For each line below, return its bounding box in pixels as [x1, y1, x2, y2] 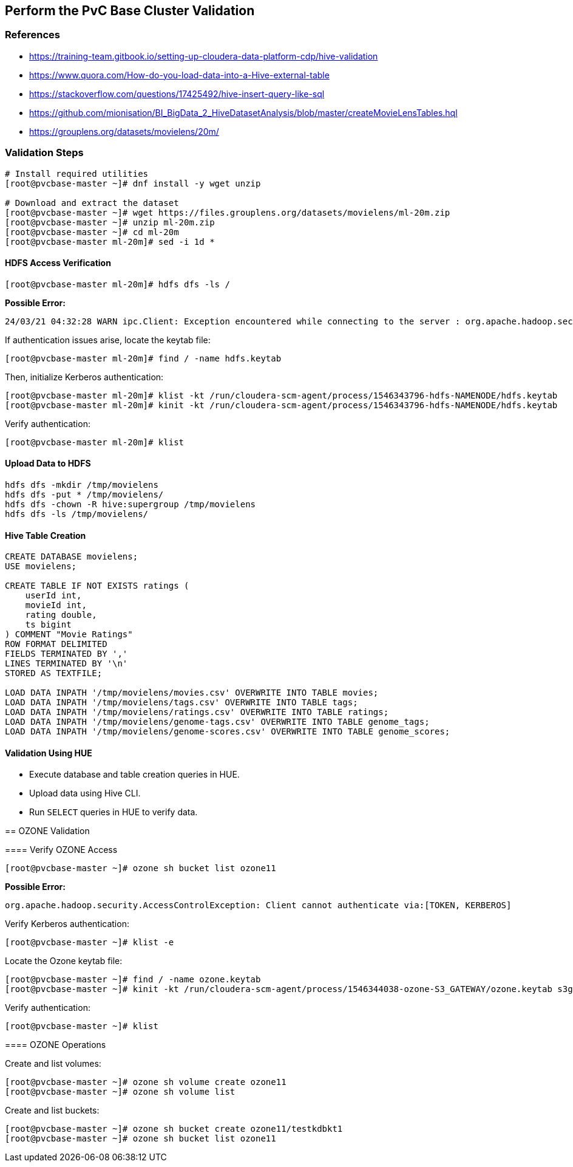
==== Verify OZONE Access [5, 844, 118, 855]
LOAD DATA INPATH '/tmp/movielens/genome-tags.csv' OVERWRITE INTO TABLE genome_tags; [5, 717, 430, 727]
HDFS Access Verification [5, 258, 111, 269]
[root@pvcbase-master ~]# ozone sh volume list [5, 1087, 236, 1097]
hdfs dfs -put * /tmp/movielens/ [5, 489, 164, 499]
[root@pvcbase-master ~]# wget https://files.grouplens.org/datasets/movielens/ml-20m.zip [5, 207, 450, 217]
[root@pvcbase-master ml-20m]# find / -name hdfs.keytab [5, 353, 282, 363]
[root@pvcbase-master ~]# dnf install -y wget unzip [5, 178, 261, 188]
